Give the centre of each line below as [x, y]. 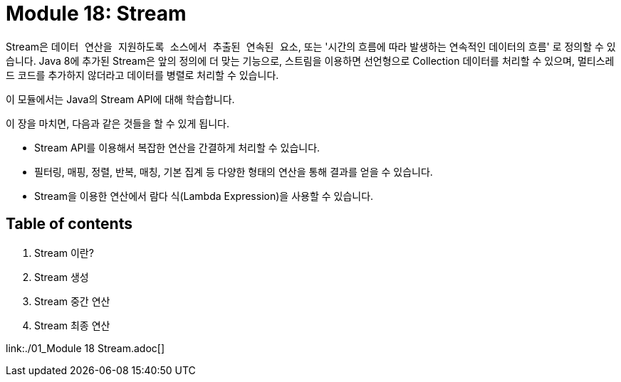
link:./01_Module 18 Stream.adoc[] [85, 348]
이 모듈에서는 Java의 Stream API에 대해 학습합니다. [120, 99]
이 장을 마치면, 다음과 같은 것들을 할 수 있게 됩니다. [118, 123]
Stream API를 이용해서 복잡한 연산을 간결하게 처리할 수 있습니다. [177, 147]
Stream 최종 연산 [72, 325]
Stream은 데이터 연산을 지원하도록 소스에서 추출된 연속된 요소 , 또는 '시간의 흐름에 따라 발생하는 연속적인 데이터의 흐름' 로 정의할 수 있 [311, 46]
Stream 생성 [62, 277]
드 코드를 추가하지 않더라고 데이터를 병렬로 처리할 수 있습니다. [142, 75]
